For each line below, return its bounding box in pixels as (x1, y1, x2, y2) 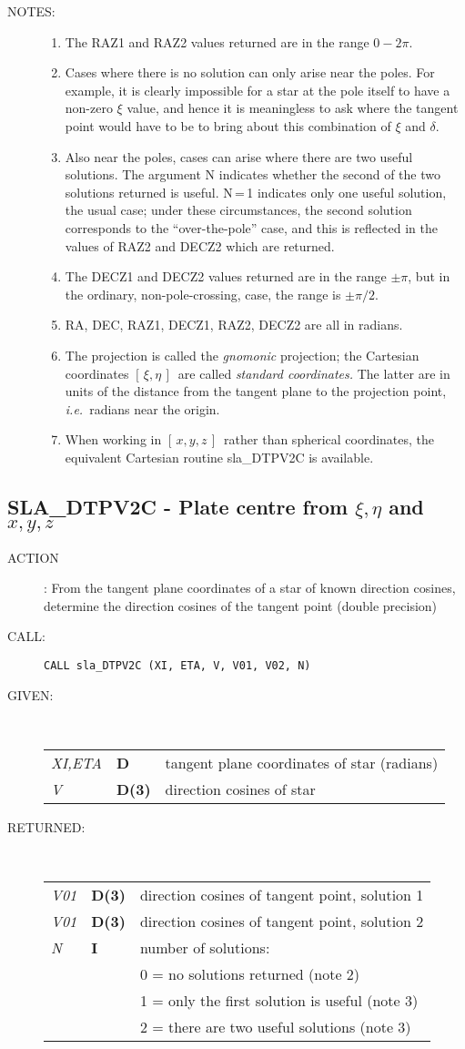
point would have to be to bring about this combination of (65, 116, 391, 135)
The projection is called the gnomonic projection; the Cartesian (65, 345, 420, 364)
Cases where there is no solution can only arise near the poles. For (65, 63, 435, 82)
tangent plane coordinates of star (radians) (165, 751, 439, 773)
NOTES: (7, 2, 56, 20)
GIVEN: (7, 685, 54, 704)
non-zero (65, 98, 113, 117)
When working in (65, 430, 162, 449)
